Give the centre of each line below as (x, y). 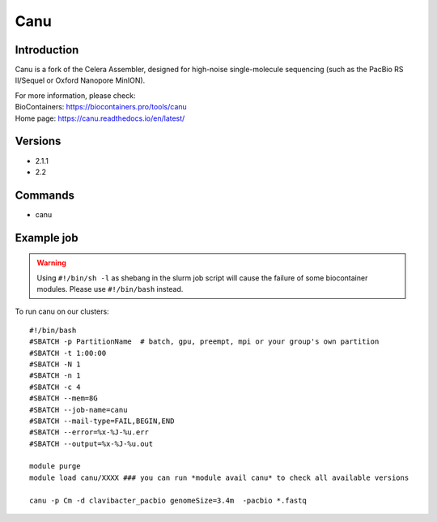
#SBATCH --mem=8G (64, 398)
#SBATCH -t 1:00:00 (68, 353)
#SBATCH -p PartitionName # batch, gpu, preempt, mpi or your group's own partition (204, 342)
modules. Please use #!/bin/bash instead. (110, 289)
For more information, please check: (75, 95)
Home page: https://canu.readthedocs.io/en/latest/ (100, 118)
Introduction (47, 50)
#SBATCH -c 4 (55, 387)
